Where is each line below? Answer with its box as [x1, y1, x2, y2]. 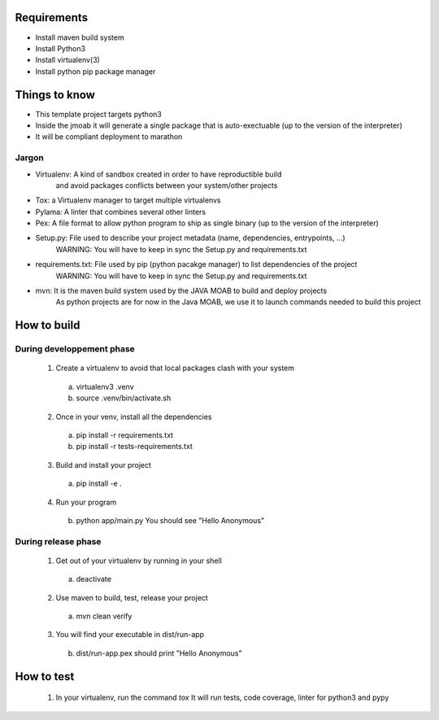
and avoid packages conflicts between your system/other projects [55, 180, 278, 190]
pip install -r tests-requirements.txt [76, 442, 193, 452]
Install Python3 [35, 43, 85, 53]
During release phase [15, 535, 102, 547]
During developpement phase [15, 343, 136, 355]
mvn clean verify [76, 611, 133, 622]
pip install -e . [76, 478, 122, 488]
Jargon [15, 152, 44, 164]
